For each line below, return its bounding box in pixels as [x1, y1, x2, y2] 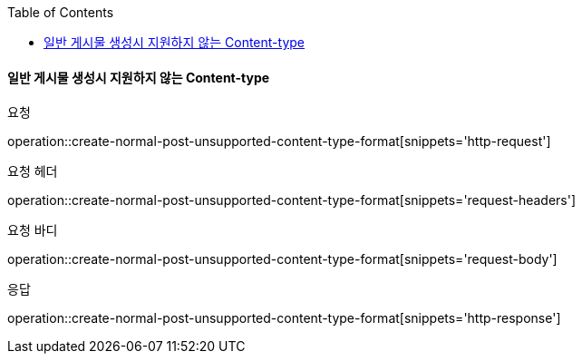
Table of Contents [7, 5, 114, 20]
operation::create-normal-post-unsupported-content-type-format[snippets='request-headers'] [7, 192, 577, 209]
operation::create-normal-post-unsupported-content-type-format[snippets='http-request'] [7, 133, 551, 150]
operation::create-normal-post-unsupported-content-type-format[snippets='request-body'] [7, 251, 558, 268]
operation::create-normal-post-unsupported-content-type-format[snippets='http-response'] [7, 310, 561, 327]
